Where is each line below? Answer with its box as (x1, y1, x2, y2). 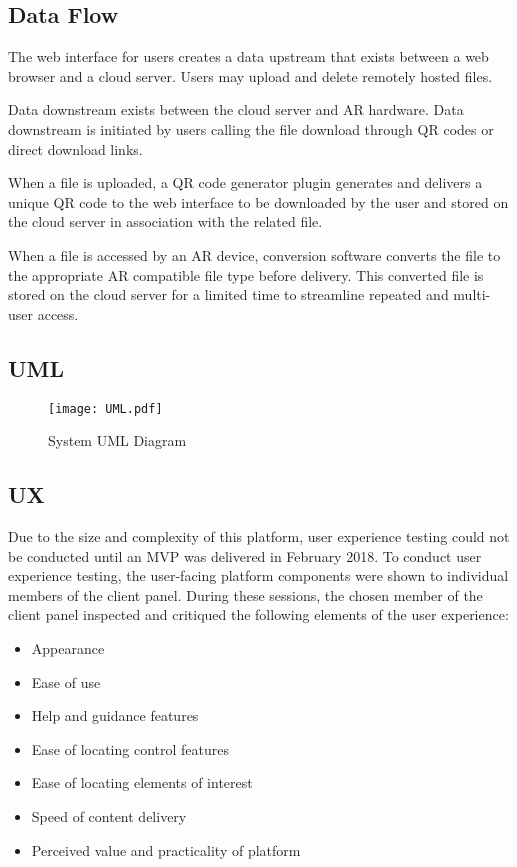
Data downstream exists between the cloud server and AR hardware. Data (8, 99, 464, 120)
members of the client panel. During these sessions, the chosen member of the (8, 584, 483, 605)
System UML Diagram (48, 430, 187, 451)
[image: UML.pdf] (48, 401, 163, 416)
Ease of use (31, 671, 101, 692)
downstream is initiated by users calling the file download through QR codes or (8, 118, 494, 139)
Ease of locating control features (31, 738, 230, 759)
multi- (453, 284, 491, 305)
